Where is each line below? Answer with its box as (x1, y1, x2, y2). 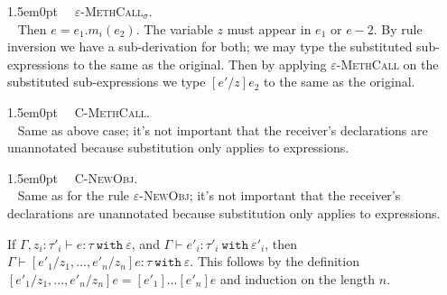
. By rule (373, 19, 423, 38)
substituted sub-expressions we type (7, 72, 206, 91)
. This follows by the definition (190, 252, 359, 271)
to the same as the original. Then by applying (72, 54, 327, 73)
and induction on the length (219, 269, 376, 288)
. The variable (135, 19, 213, 38)
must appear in (227, 19, 312, 38)
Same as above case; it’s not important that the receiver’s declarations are (17, 120, 428, 139)
